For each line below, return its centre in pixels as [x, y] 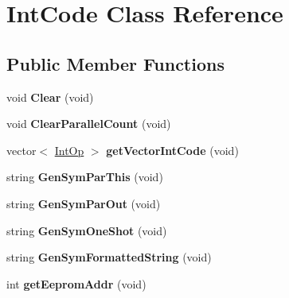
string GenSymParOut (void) [84, 203]
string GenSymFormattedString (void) [109, 257]
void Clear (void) [50, 97]
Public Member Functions [115, 63]
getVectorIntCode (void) [172, 150]
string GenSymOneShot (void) [87, 230]
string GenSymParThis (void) [85, 177]
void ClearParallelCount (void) [89, 124]
